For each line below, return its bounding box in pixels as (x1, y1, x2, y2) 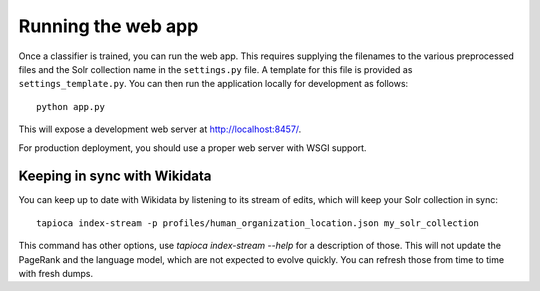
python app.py (36, 101, 105, 112)
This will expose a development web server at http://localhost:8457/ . (18, 123, 302, 135)
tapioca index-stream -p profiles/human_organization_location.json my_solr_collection (36, 217, 480, 229)
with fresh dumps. (18, 267, 94, 279)
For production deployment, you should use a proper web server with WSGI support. (18, 141, 367, 154)
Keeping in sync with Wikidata (18, 168, 212, 185)
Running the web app (18, 15, 199, 37)
